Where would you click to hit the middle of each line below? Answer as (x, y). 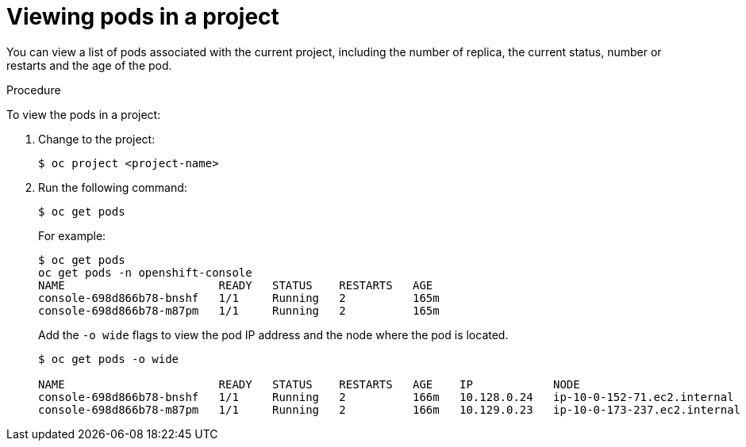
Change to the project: (97, 139)
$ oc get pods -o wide (109, 359)
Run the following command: (113, 187)
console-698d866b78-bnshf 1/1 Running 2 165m (239, 298)
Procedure (34, 90)
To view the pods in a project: (84, 114)
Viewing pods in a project (143, 17)
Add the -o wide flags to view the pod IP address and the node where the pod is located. (273, 334)
